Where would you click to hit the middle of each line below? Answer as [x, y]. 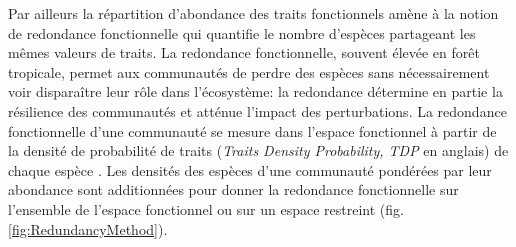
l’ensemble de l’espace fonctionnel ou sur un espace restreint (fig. [206, 208]
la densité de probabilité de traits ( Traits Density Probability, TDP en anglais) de [258, 150]
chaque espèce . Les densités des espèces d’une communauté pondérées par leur [250, 169]
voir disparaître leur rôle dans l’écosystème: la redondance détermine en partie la [255, 91]
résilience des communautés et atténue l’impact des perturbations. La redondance [257, 110]
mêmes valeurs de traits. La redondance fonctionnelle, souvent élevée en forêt [244, 52]
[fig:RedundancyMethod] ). [88, 228]
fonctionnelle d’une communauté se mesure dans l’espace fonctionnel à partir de [252, 130]
